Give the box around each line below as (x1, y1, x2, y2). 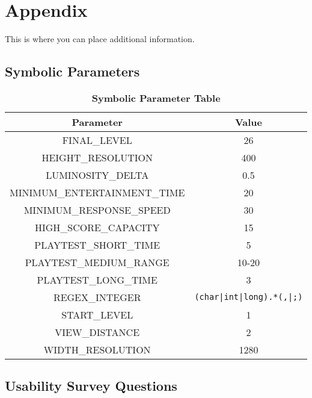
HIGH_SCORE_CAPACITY (34, 220, 160, 234)
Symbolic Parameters (5, 62, 140, 81)
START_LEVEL (61, 307, 133, 322)
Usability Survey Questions (5, 376, 177, 395)
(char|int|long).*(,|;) (194, 292, 303, 302)
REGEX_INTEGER (53, 290, 141, 304)
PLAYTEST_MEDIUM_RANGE (25, 255, 170, 269)
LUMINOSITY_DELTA (46, 167, 149, 182)
